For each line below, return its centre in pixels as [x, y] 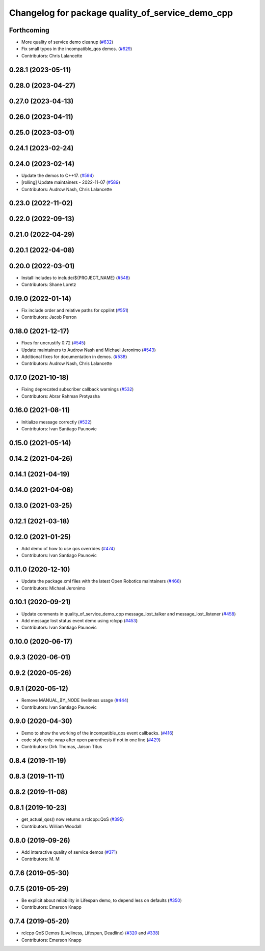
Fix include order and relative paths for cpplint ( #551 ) [75, 310]
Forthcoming [29, 30]
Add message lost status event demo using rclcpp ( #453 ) [79, 620]
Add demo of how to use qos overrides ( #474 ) [68, 548]
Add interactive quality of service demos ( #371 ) [69, 852]
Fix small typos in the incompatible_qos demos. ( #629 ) [77, 49]
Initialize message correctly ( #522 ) [56, 422]
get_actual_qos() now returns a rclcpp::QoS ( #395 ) [73, 819]
